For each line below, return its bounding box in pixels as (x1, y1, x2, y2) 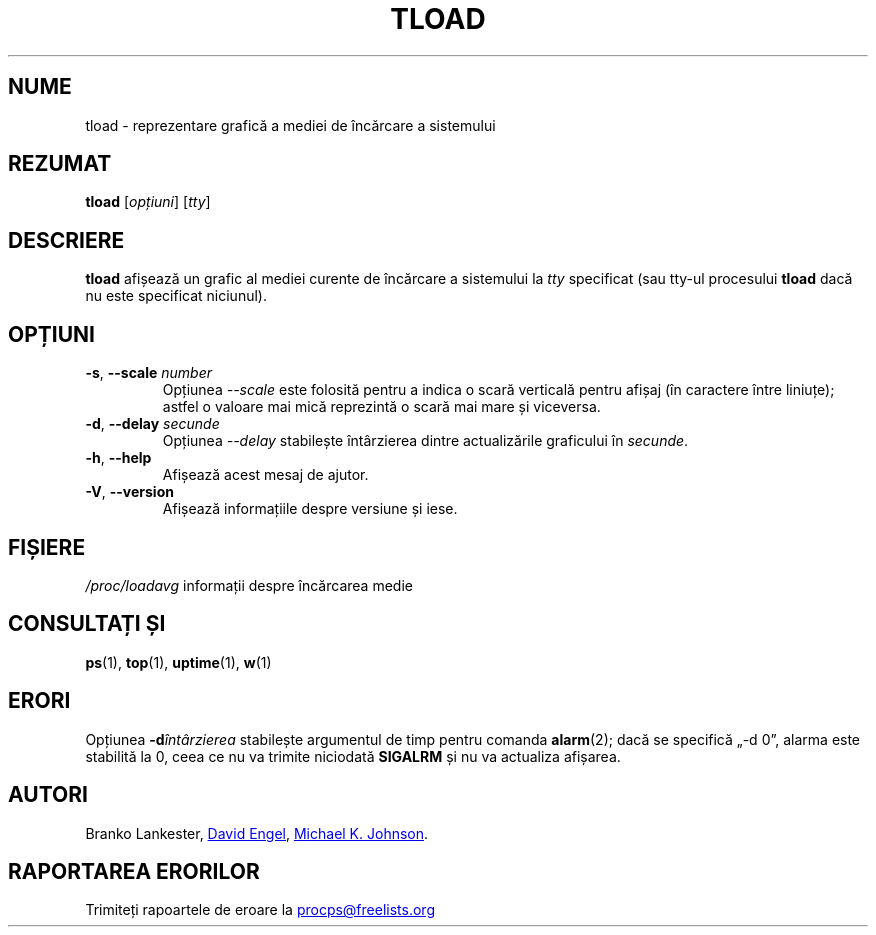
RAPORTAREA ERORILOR (8, 858, 260, 884)
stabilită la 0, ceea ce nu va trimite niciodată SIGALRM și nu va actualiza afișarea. (85, 747, 621, 765)
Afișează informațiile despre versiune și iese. (162, 500, 458, 518)
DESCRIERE (8, 227, 125, 253)
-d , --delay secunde (85, 415, 220, 433)
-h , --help (85, 449, 152, 467)
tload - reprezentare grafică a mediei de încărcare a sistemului (85, 116, 496, 134)
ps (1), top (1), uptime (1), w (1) (85, 653, 272, 671)
